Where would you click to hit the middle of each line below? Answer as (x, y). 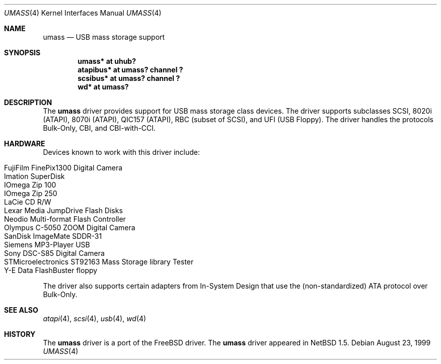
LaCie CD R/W (28, 202)
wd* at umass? (103, 87)
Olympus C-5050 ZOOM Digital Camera (70, 228)
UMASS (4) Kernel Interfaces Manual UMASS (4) (83, 13)
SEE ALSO (21, 310)
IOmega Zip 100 (30, 185)
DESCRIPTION (28, 102)
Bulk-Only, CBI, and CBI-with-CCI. (99, 128)
